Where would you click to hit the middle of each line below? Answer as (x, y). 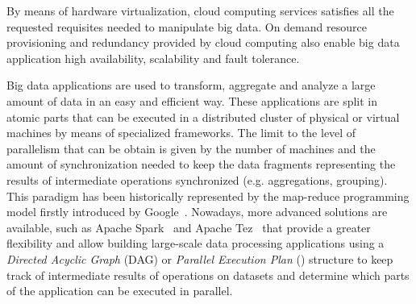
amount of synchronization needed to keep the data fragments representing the (201, 164)
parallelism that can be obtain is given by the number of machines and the (191, 148)
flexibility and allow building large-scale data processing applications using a (196, 243)
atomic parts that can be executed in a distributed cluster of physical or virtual (203, 117)
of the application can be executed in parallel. (120, 291)
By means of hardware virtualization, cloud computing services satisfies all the (200, 10)
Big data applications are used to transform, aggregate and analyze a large (191, 85)
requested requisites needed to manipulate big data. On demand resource (187, 26)
